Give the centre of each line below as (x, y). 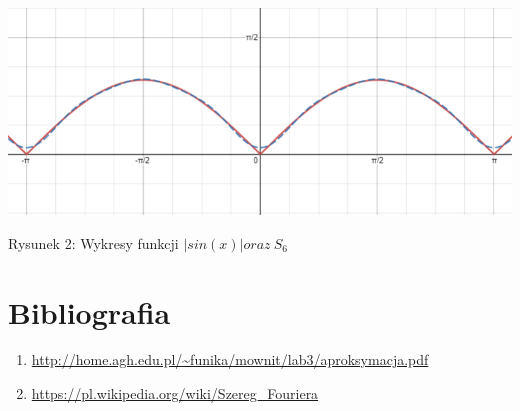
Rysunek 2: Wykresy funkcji (93, 242)
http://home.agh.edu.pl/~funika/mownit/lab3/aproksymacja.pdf (230, 359)
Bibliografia (89, 311)
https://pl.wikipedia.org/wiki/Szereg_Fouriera (175, 393)
